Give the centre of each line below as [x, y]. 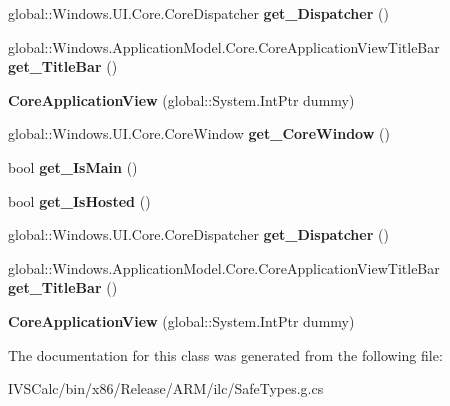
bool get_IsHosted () [79, 200]
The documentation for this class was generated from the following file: [225, 354]
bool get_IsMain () [73, 166]
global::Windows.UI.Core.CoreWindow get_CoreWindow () [199, 133]
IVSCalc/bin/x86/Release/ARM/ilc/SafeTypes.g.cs [166, 388]
